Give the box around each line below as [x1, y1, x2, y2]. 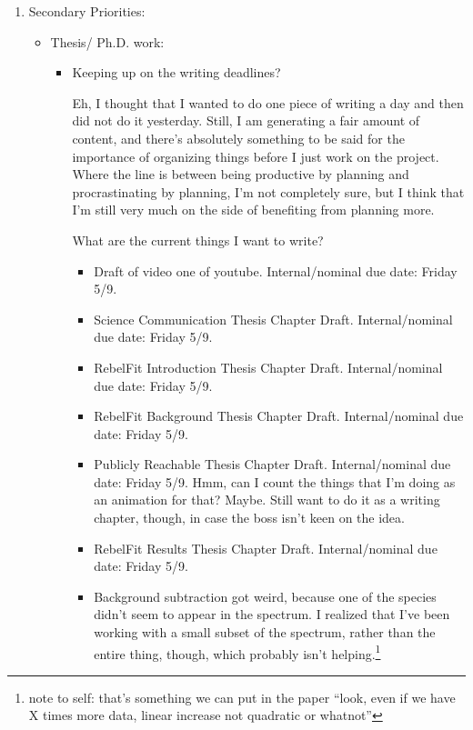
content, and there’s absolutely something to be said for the [72, 128, 405, 147]
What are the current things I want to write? [72, 230, 324, 249]
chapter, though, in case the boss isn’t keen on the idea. [94, 508, 405, 527]
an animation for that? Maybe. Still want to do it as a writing [94, 490, 440, 509]
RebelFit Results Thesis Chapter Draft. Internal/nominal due [94, 538, 438, 557]
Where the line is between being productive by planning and [72, 165, 409, 184]
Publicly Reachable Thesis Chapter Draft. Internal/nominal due [94, 455, 451, 474]
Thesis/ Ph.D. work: [50, 32, 165, 51]
